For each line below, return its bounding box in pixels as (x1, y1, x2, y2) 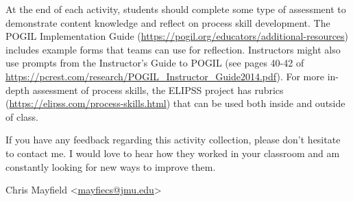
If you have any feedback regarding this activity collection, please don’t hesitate (5, 132, 341, 147)
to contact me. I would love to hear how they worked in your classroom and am (5, 145, 340, 160)
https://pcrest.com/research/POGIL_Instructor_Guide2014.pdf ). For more (5, 69, 324, 83)
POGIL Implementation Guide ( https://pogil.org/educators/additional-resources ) (5, 29, 349, 43)
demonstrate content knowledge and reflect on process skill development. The (5, 15, 330, 29)
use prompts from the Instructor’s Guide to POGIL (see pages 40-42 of (5, 56, 304, 70)
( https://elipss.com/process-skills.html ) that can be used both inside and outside (5, 96, 345, 110)
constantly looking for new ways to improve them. (5, 159, 216, 174)
